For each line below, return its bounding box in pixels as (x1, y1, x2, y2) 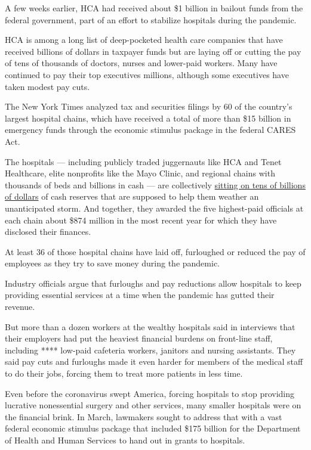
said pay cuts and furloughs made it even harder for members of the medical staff (5, 355, 303, 368)
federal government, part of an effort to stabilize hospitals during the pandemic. (5, 13, 297, 26)
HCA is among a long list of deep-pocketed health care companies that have (5, 33, 283, 46)
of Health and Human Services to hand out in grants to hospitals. (5, 434, 245, 446)
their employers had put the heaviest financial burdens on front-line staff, (5, 332, 273, 345)
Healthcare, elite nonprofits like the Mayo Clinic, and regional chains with (5, 167, 275, 179)
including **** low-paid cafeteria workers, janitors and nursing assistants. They (5, 343, 296, 356)
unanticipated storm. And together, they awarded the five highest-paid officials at (5, 201, 304, 214)
